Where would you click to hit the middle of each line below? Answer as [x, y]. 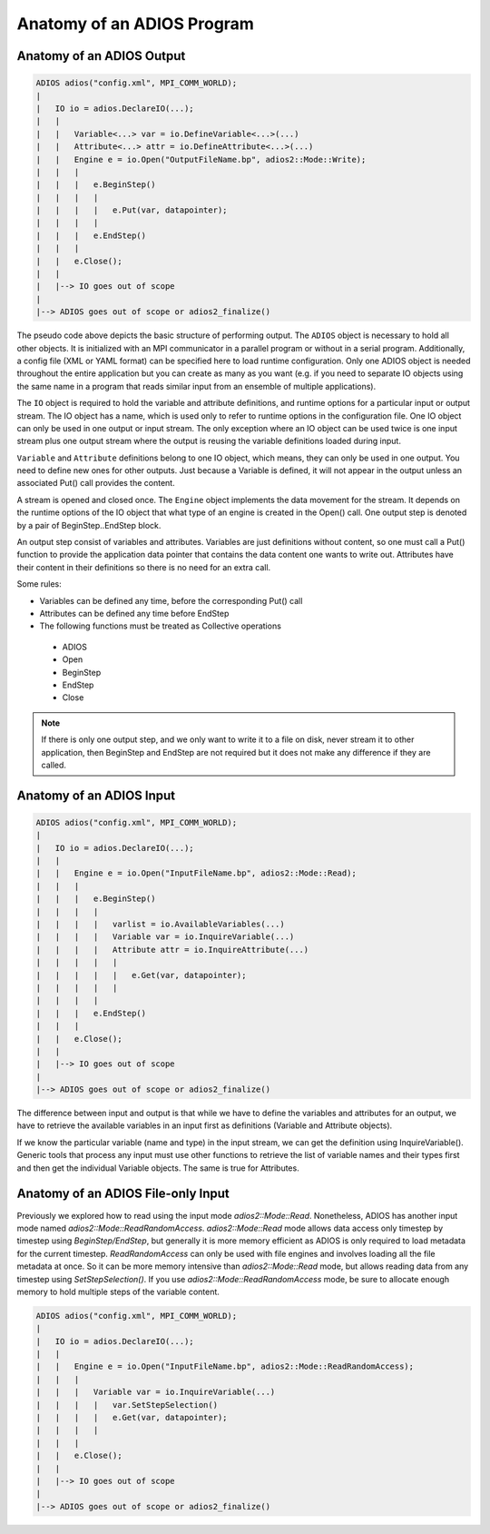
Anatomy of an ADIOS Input [96, 795]
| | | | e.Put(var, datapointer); [132, 210]
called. [54, 765]
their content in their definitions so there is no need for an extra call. [144, 567]
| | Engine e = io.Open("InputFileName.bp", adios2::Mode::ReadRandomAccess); [225, 1366]
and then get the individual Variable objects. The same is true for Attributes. [158, 1168]
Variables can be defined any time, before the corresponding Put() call [171, 600]
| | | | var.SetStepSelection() [127, 1405]
